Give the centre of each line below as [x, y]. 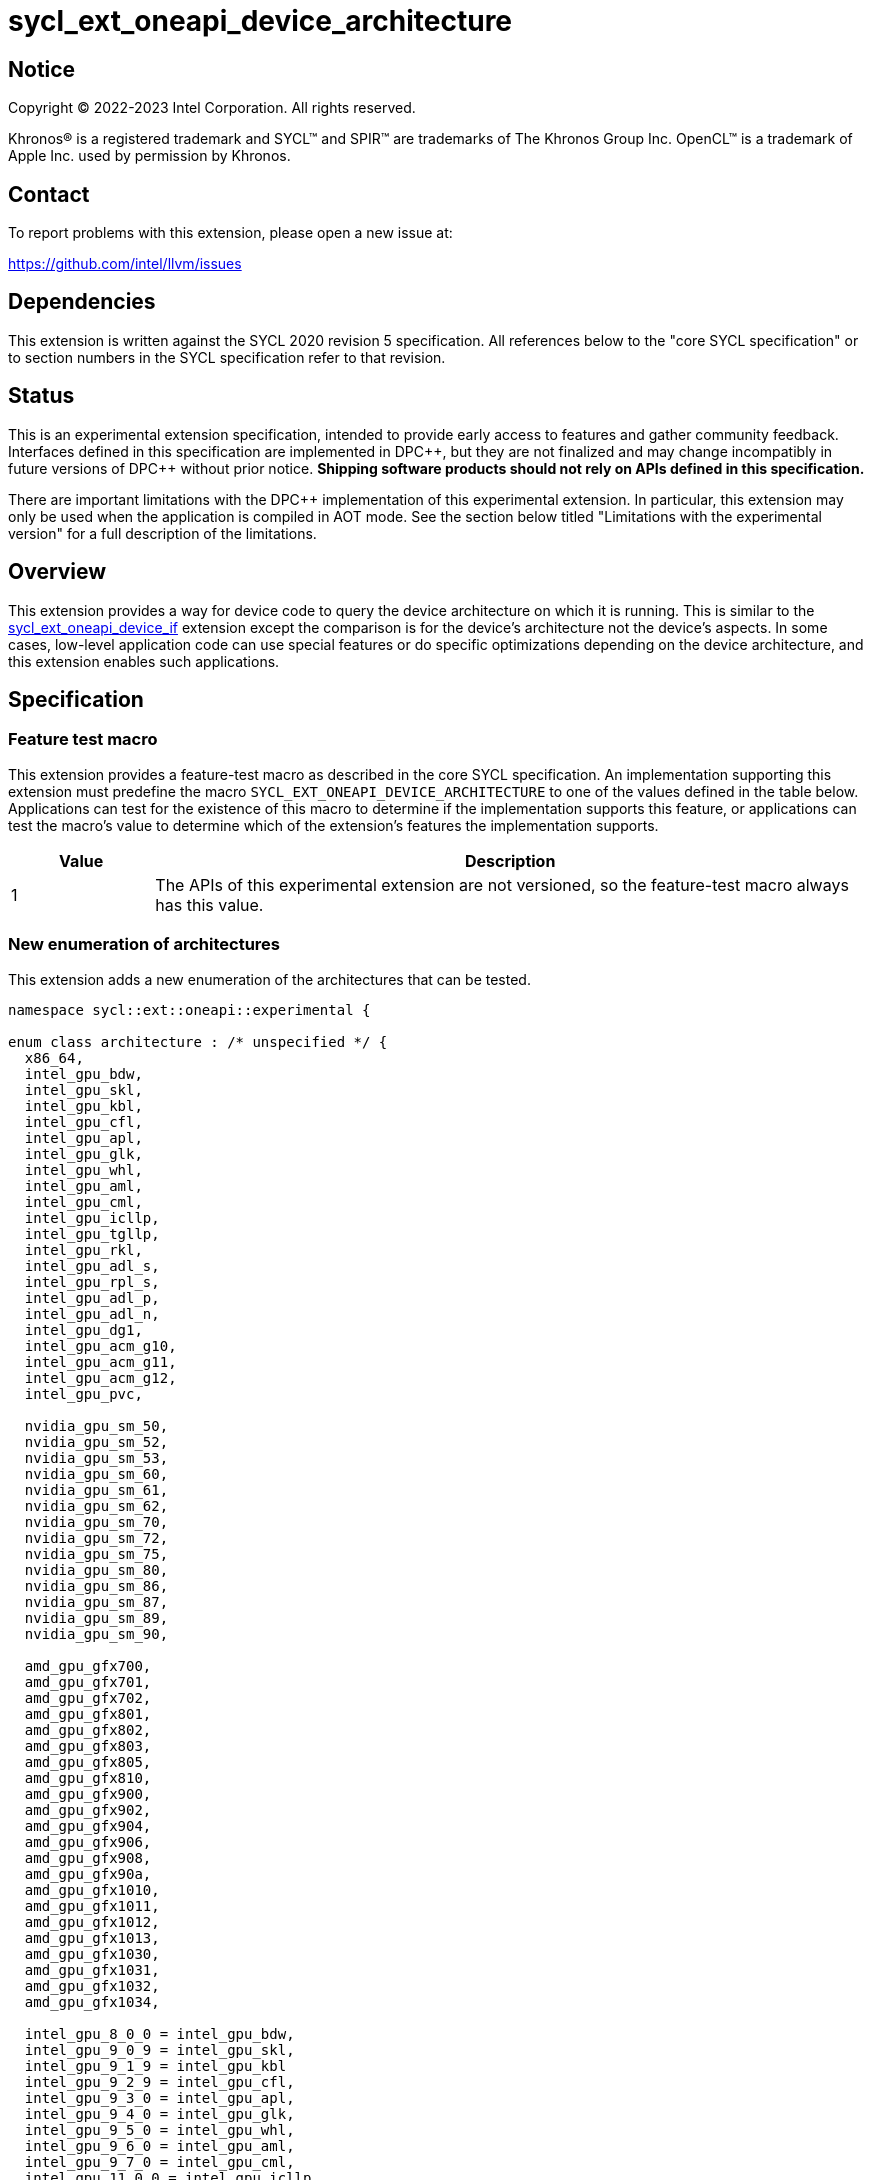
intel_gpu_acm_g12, [100, 1377]
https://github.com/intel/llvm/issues [125, 264]
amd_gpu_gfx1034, [92, 2001]
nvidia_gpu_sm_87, [96, 1601]
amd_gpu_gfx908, [88, 1857]
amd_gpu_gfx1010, [92, 1889]
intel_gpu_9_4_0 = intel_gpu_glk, [159, 2113]
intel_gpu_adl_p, [92, 1297]
